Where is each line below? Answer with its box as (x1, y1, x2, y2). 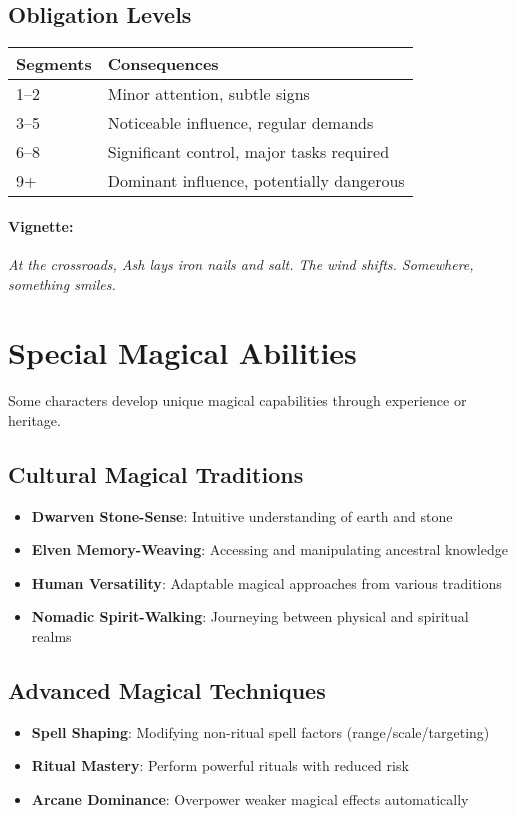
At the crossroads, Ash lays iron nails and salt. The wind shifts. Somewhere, (8, 254, 474, 274)
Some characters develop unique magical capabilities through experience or (8, 390, 467, 411)
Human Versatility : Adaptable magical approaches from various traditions (31, 572, 502, 593)
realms (31, 626, 72, 647)
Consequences (107, 52, 219, 76)
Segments (16, 52, 92, 76)
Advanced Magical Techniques (8, 675, 326, 706)
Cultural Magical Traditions (8, 458, 304, 489)
